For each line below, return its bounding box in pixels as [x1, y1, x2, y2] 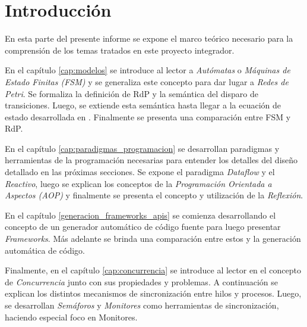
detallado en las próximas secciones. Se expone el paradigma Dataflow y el [5, 166, 275, 178]
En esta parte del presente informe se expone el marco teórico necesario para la [5, 32, 293, 45]
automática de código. [5, 244, 85, 256]
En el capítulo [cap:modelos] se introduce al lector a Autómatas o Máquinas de [5, 64, 290, 76]
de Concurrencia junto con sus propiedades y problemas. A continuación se [5, 275, 278, 288]
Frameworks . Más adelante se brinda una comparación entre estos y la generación [5, 232, 301, 245]
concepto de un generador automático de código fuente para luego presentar [5, 220, 281, 233]
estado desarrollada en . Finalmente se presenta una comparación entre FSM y [5, 110, 291, 123]
